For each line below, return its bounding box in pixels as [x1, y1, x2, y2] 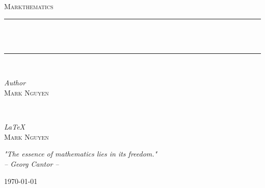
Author [4, 77, 26, 88]
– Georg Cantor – [4, 158, 59, 169]
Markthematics [4, 1, 54, 11]
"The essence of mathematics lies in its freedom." [4, 148, 157, 159]
